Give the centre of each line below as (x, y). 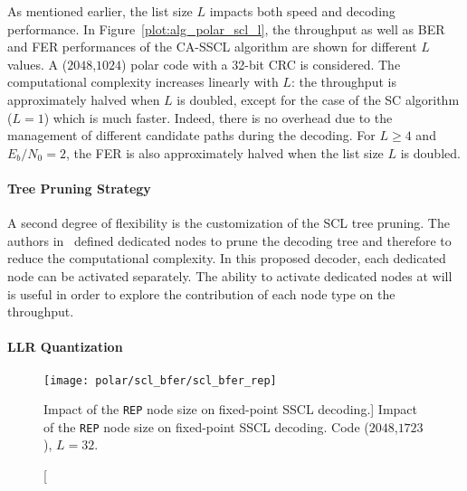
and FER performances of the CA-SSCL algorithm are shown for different (212, 47)
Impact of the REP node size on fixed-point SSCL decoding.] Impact (231, 409)
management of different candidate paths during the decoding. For (191, 135)
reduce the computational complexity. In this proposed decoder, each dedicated (227, 258)
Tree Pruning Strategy (79, 188)
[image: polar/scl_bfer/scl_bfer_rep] (160, 380)
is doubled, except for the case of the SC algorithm (318, 99)
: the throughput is (343, 82)
